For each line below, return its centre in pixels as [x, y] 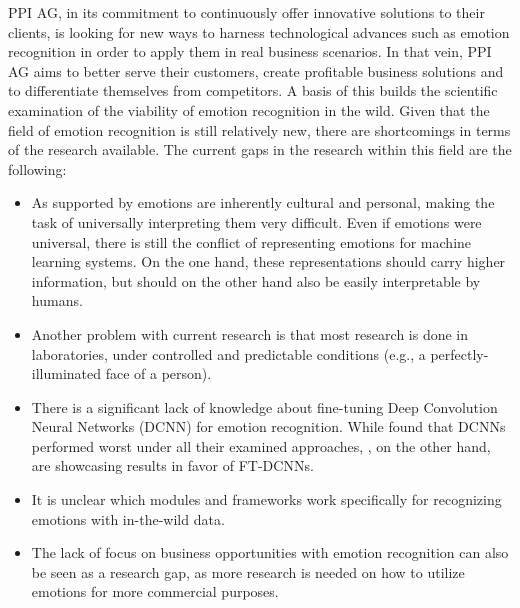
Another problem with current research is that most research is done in [250, 333]
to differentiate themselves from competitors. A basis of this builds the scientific [253, 90]
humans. [57, 300]
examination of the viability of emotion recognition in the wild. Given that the [249, 109]
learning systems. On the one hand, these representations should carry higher [268, 261]
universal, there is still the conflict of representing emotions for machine [251, 241]
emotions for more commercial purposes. [155, 591]
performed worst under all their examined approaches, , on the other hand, [261, 445]
